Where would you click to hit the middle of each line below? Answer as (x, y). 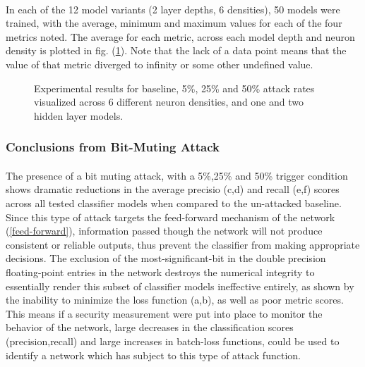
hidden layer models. (79, 115)
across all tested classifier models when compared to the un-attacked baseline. (174, 203)
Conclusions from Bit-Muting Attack (113, 147)
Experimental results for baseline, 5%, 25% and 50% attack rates (174, 88)
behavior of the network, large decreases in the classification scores (150, 327)
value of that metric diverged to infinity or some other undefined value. (160, 64)
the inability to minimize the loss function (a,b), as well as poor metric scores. (175, 300)
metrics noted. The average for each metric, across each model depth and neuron (180, 36)
